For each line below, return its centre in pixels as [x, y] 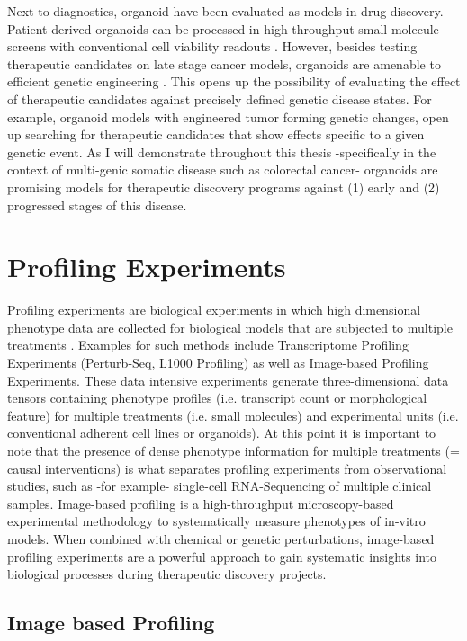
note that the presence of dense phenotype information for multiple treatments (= [233, 450]
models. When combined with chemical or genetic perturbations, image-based [221, 538]
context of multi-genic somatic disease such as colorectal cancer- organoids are [223, 169]
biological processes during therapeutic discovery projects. [167, 574]
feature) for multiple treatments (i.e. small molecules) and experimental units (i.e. [233, 415]
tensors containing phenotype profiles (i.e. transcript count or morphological [217, 398]
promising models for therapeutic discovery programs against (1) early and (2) [224, 187]
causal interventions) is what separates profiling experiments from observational [227, 468]
